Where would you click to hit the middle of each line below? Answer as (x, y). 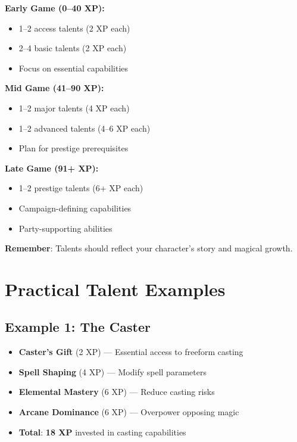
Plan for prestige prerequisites (74, 148)
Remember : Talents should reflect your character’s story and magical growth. (149, 248)
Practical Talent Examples (115, 289)
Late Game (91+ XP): (52, 168)
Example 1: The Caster (78, 327)
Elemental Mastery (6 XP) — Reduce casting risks (117, 392)
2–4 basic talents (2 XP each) (73, 48)
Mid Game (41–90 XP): (54, 88)
